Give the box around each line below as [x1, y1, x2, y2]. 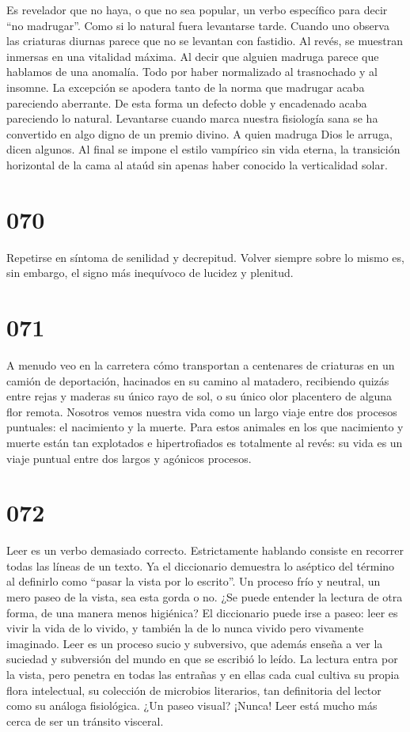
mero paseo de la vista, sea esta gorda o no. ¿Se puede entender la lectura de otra [6, 589, 403, 605]
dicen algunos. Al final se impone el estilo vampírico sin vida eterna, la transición [6, 141, 401, 157]
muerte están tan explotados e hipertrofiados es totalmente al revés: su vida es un [6, 434, 403, 450]
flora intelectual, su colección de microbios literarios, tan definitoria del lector [6, 681, 382, 698]
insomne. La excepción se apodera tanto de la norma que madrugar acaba [6, 78, 365, 95]
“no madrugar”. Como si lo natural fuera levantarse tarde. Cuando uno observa [6, 17, 389, 33]
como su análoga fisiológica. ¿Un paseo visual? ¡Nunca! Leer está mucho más [6, 697, 378, 714]
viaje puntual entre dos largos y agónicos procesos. [6, 449, 252, 466]
